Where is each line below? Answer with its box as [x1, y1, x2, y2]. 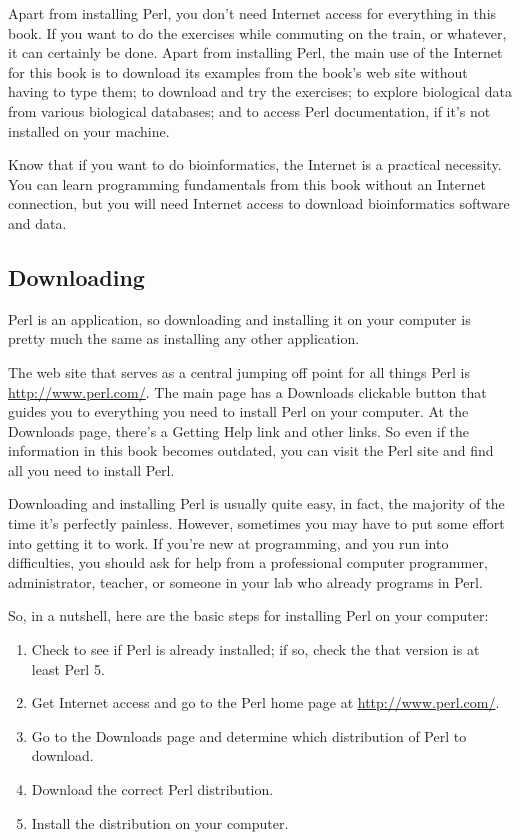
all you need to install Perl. [8, 459, 175, 480]
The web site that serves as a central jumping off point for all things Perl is [8, 361, 470, 382]
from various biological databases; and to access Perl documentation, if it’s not [8, 100, 491, 121]
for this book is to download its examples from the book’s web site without [8, 61, 468, 82]
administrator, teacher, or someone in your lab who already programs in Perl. [8, 571, 483, 592]
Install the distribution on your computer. [31, 812, 289, 833]
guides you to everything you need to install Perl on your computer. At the [8, 401, 469, 422]
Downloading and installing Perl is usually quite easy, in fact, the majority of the [8, 493, 505, 514]
